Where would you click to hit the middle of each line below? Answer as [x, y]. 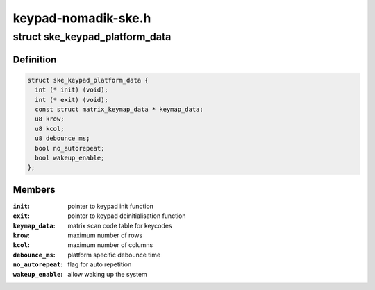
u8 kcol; [50, 129]
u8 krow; [50, 119]
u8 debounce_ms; [62, 138]
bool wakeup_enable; [70, 157]
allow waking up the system [107, 274]
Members [34, 190]
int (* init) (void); [72, 90]
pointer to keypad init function [111, 206]
